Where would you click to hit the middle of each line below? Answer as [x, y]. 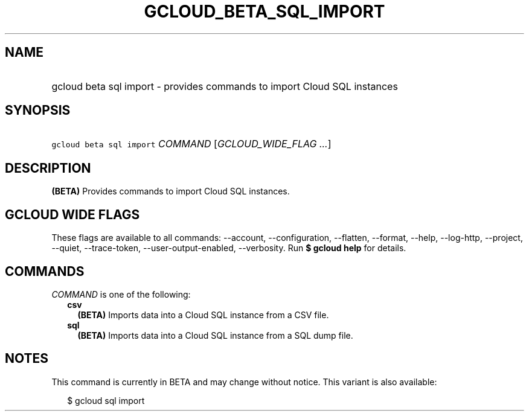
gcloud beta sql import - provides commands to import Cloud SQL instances [225, 86]
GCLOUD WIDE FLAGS [72, 214]
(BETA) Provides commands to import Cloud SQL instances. [171, 191]
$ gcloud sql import [106, 400]
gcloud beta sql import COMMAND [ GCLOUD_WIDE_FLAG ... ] [191, 144]
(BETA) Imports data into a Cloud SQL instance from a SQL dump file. [215, 335]
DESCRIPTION [48, 168]
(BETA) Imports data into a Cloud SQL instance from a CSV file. [203, 315]
